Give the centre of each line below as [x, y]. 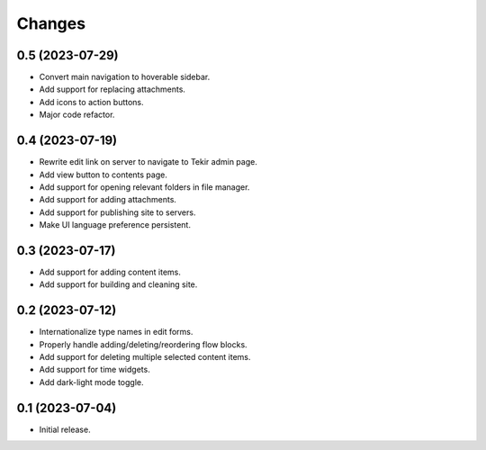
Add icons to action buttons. [91, 102]
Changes [51, 23]
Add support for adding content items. [110, 272]
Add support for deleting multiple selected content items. [145, 357]
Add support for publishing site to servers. [117, 212]
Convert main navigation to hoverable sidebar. [125, 77]
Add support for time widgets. [94, 370]
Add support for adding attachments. [108, 200]
